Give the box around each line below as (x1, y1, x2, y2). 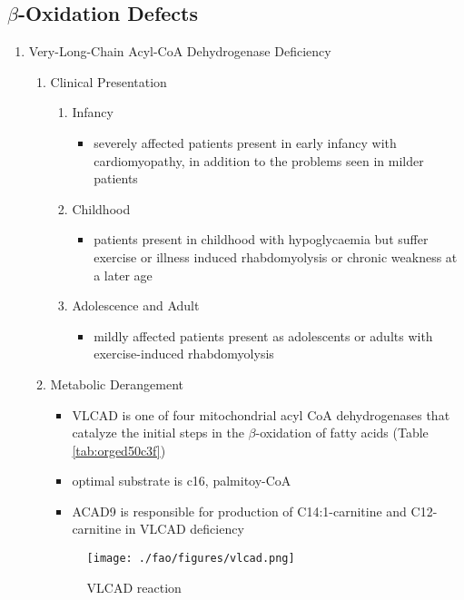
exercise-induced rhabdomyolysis (94, 344, 274, 363)
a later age (94, 265, 153, 284)
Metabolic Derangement (50, 374, 184, 393)
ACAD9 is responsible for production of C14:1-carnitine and (72, 501, 407, 520)
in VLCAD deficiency (124, 519, 244, 538)
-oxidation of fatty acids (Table (255, 423, 429, 442)
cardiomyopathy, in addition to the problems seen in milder (94, 151, 424, 170)
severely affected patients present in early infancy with (94, 133, 397, 152)
